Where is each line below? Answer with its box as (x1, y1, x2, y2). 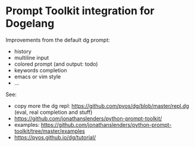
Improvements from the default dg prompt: (5, 36, 111, 43)
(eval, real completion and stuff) (14, 108, 93, 116)
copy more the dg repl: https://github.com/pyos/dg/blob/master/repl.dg (14, 102, 190, 109)
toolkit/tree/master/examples (14, 127, 86, 135)
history (14, 47, 32, 55)
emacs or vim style (14, 73, 61, 80)
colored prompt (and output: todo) (14, 60, 99, 68)
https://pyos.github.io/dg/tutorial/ (14, 133, 96, 140)
